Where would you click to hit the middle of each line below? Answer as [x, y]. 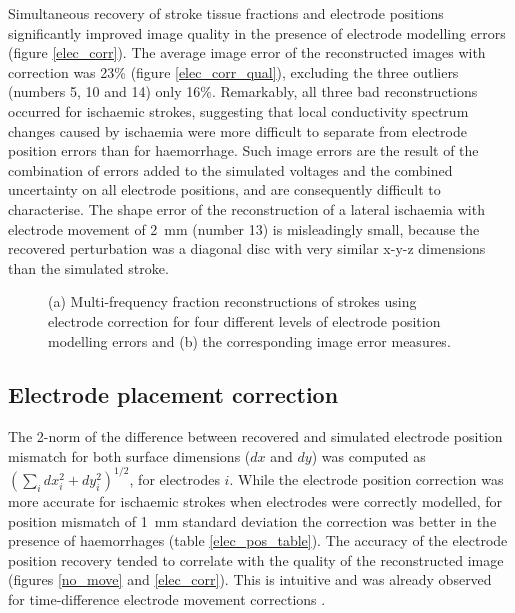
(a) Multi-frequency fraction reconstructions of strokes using [232, 301]
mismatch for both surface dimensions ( [129, 455]
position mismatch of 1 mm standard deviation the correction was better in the [252, 520]
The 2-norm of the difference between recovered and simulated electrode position [255, 436]
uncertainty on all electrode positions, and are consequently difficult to [224, 189]
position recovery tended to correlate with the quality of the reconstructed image [256, 559]
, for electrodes [174, 478]
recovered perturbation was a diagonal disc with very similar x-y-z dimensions [247, 248]
